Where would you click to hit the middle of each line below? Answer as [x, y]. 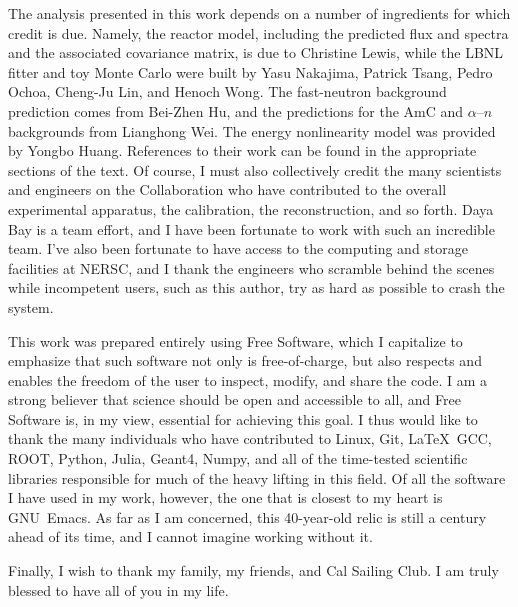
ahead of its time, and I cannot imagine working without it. [190, 536]
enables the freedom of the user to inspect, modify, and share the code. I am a [248, 379]
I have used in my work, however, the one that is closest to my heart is [225, 497]
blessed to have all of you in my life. [118, 589]
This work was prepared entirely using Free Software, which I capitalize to [235, 340]
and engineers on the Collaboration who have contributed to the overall [227, 189]
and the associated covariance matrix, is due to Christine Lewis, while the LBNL [256, 52]
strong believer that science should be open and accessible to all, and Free [234, 399]
